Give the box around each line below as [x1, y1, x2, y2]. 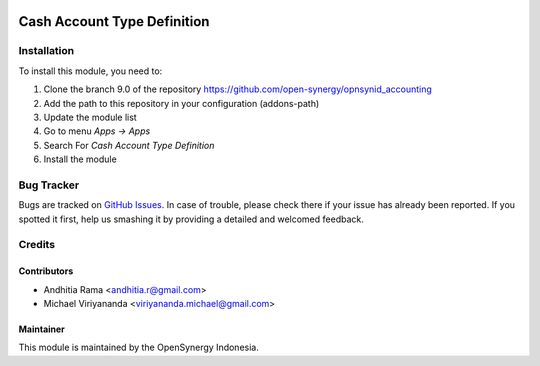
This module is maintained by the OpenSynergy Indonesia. [18, 341, 259, 354]
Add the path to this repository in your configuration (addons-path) [43, 97, 320, 109]
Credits [18, 238, 55, 252]
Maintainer [18, 323, 65, 335]
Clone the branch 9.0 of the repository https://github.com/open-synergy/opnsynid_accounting [43, 83, 432, 95]
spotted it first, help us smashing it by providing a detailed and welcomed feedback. [18, 213, 364, 225]
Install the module [43, 153, 117, 165]
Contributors [18, 265, 74, 277]
